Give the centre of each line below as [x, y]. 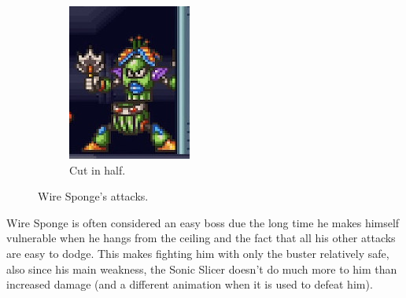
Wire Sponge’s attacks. [93, 196]
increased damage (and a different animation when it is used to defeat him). [190, 284]
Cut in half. [98, 169]
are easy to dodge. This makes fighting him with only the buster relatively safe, [198, 253]
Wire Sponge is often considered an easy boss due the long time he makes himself [203, 222]
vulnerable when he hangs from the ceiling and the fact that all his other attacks [201, 238]
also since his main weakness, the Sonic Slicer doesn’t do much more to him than [202, 269]
